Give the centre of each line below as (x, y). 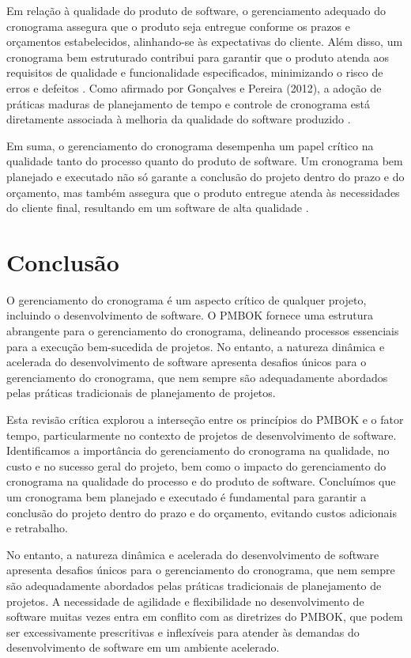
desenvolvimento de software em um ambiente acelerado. (143, 647)
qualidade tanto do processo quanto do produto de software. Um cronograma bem (205, 161)
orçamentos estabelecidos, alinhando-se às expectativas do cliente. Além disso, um (205, 42)
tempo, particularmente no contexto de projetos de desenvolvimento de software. (202, 435)
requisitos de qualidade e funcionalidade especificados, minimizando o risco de (195, 72)
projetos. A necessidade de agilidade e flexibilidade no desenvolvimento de (185, 601)
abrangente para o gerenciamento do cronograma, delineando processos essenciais (203, 331)
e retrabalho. (37, 528)
